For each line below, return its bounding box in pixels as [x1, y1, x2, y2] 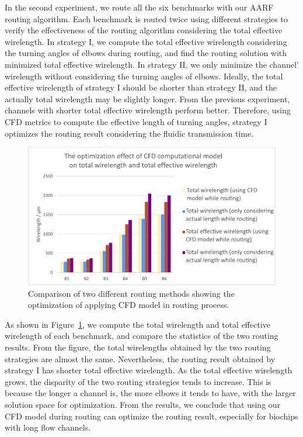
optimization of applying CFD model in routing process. [28, 299, 229, 311]
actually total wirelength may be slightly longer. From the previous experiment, [5, 92, 290, 105]
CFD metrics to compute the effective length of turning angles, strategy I [5, 115, 267, 127]
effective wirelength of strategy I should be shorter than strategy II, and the [5, 81, 277, 93]
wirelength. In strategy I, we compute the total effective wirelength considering [5, 35, 287, 47]
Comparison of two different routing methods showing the [28, 287, 235, 299]
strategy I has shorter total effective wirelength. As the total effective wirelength [5, 364, 292, 376]
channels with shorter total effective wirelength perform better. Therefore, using [5, 104, 291, 116]
